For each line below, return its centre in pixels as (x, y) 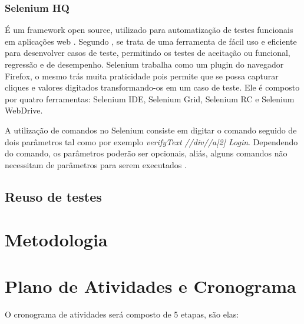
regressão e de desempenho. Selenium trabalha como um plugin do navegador (144, 64)
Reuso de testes (53, 196)
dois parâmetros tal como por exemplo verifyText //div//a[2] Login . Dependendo (151, 141)
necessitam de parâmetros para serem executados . (96, 164)
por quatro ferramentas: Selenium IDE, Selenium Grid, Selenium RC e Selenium (150, 98)
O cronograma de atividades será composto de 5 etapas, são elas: (122, 314)
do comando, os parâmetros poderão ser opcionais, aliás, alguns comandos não (146, 153)
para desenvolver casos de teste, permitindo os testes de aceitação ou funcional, (148, 53)
